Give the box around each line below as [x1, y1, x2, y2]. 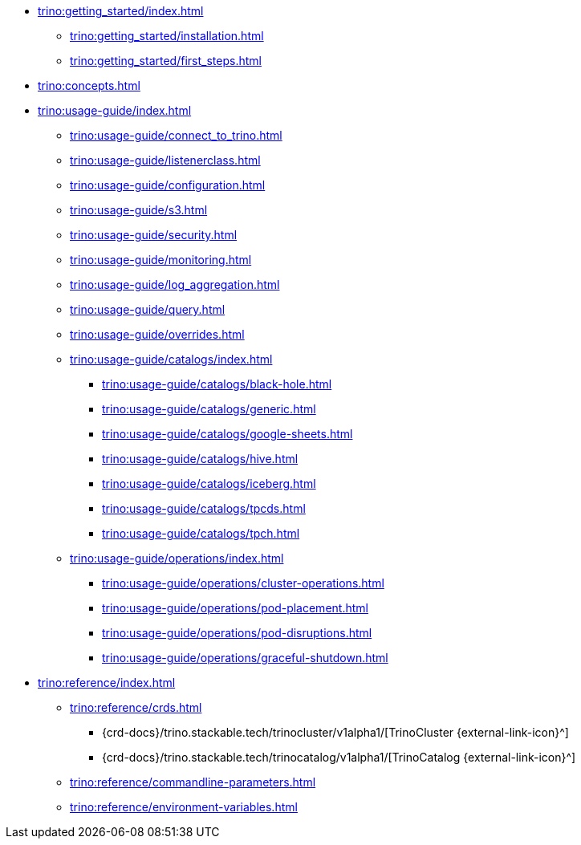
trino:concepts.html [38, 79, 140, 92]
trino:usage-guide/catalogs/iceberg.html [102, 477, 316, 490]
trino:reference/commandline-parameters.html [70, 775, 316, 789]
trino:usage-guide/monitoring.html [70, 253, 252, 266]
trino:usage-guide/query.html [70, 303, 225, 316]
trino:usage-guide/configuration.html [70, 178, 266, 192]
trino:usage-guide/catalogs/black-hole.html [102, 377, 332, 391]
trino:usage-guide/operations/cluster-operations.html [102, 576, 384, 590]
